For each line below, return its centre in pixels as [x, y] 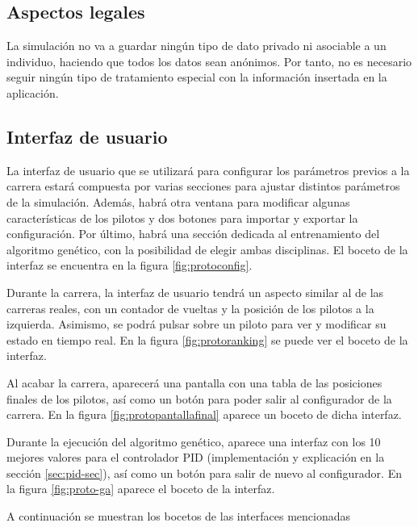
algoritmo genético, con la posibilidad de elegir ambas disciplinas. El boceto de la [207, 249]
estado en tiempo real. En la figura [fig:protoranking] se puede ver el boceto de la [207, 339]
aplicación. [33, 92]
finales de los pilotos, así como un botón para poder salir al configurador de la [199, 398]
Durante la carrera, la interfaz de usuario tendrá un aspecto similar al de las [195, 292]
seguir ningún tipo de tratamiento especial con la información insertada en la [197, 77]
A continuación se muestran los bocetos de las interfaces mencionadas [179, 516]
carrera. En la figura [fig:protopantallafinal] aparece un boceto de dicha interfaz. [204, 414]
